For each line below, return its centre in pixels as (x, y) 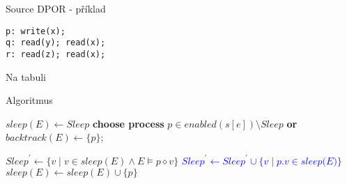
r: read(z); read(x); (56, 54)
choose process (128, 123)
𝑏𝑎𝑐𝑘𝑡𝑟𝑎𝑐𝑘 (26, 138)
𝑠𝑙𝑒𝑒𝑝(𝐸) (319, 161)
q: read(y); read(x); (56, 43)
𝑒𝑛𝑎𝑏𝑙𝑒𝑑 (200, 124)
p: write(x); (36, 31)
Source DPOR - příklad (56, 8)
